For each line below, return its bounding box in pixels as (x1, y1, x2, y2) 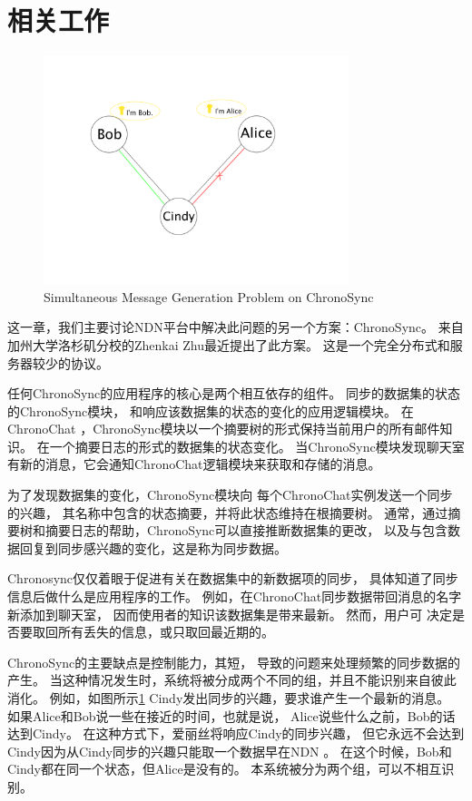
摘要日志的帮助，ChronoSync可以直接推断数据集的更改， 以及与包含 (44, 521, 447, 540)
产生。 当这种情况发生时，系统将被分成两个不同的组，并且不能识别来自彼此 (7, 670, 457, 689)
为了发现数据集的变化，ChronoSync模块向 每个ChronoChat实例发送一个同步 (7, 485, 453, 504)
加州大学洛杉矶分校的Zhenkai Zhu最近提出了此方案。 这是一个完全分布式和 (7, 335, 450, 354)
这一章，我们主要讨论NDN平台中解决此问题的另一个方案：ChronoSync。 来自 (7, 317, 464, 337)
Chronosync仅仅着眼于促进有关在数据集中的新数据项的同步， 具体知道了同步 (7, 569, 458, 588)
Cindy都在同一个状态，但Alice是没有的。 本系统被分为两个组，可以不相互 (7, 759, 442, 778)
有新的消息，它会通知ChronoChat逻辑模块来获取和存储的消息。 (7, 454, 381, 474)
